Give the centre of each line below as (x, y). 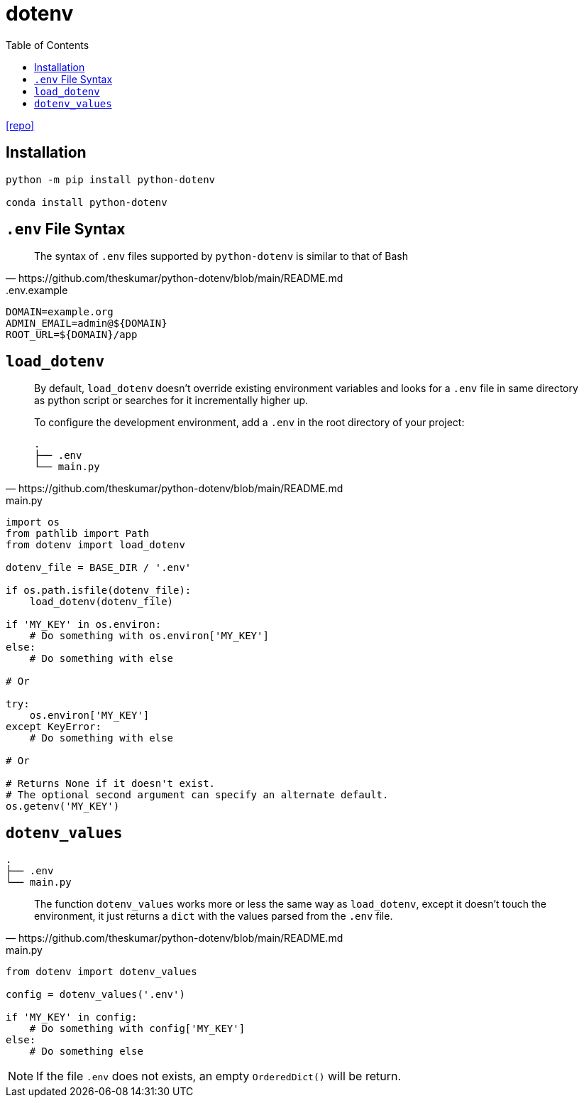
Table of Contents (48, 45)
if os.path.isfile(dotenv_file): (99, 591)
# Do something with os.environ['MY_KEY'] (149, 636)
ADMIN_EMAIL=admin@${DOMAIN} (87, 324)
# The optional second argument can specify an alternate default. (197, 795)
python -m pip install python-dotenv (111, 179)
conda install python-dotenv (87, 202)
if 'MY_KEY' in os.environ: (84, 625)
